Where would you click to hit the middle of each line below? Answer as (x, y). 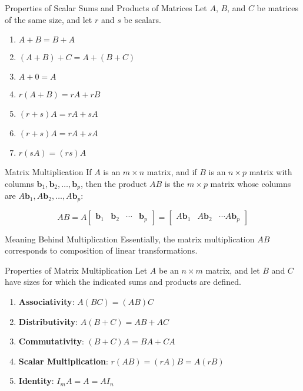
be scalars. (143, 19)
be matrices (278, 8)
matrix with (271, 172)
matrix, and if (172, 172)
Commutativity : (51, 341)
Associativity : (46, 302)
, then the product (114, 183)
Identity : (36, 381)
